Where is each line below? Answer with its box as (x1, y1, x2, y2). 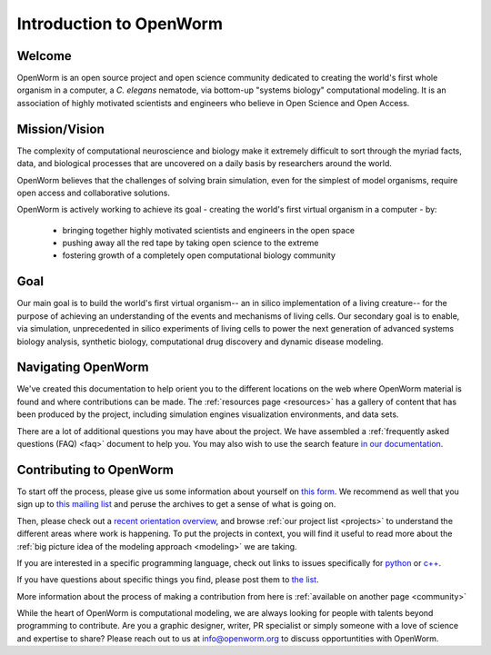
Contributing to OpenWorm (16, 461, 175, 477)
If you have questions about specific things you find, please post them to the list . (16, 574, 319, 585)
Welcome (16, 48, 72, 64)
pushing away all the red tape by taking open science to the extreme (62, 237, 319, 249)
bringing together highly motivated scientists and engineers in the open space (62, 224, 356, 235)
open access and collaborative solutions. (16, 187, 171, 198)
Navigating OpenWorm (16, 360, 149, 375)
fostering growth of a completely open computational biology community (62, 250, 336, 261)
